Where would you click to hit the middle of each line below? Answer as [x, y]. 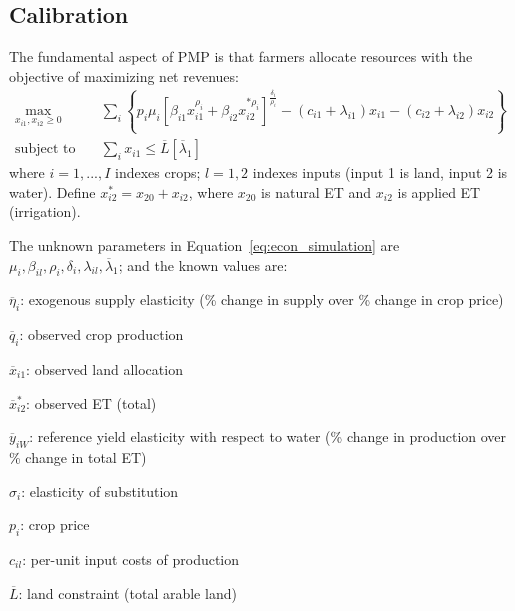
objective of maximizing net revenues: [124, 75]
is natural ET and [316, 191]
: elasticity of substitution [100, 490]
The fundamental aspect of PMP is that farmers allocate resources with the [241, 56]
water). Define [52, 191]
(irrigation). [45, 211]
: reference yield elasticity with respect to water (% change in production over [268, 436]
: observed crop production [101, 334]
